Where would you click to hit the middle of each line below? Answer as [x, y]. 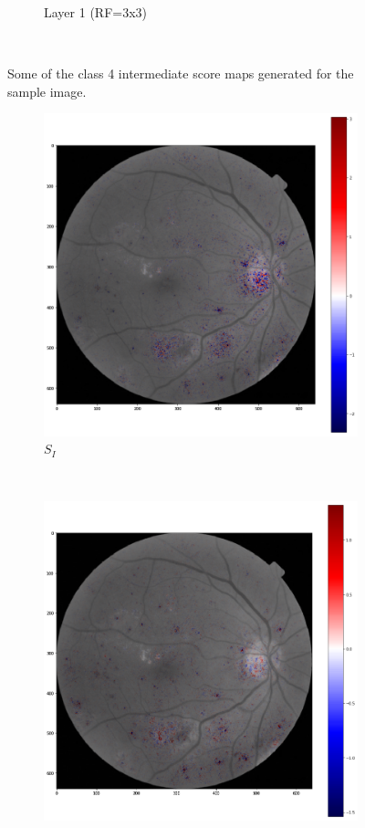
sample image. [47, 91]
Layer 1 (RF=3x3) [96, 12]
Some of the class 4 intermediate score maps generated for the [181, 73]
